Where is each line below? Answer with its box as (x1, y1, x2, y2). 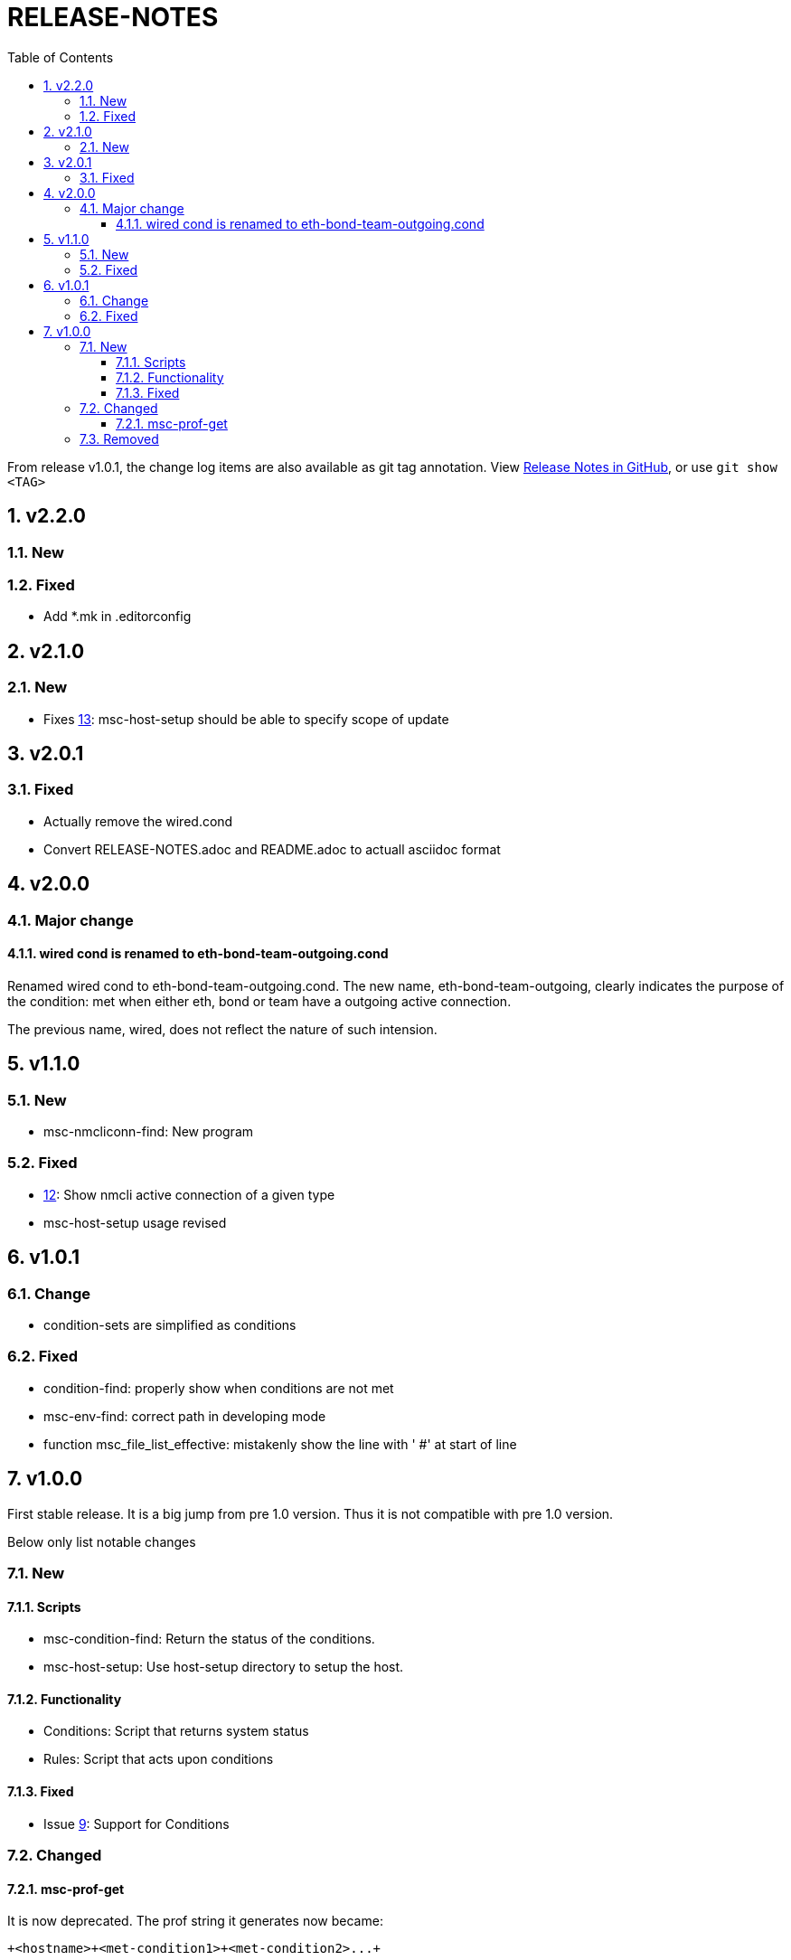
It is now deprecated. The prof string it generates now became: (7, 1913, 383, 1929)
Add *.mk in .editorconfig (43, 608, 192, 625)
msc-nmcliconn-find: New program (43, 1124, 254, 1140)
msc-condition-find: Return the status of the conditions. (43, 1631, 375, 1647)
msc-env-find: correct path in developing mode (43, 1408, 326, 1424)
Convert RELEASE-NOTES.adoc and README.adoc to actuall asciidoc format (43, 841, 501, 857)
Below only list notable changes (7, 1533, 196, 1550)
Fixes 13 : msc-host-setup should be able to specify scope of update (43, 711, 449, 727)
